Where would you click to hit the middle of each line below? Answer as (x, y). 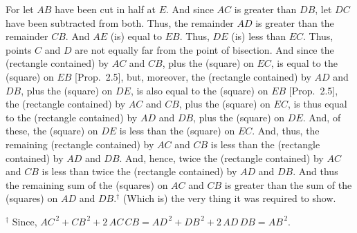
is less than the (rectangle (265, 144)
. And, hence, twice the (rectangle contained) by (221, 158)
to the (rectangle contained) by (72, 117)
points (19, 49)
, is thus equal (317, 104)
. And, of (322, 117)
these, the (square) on (52, 131)
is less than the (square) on (177, 131)
